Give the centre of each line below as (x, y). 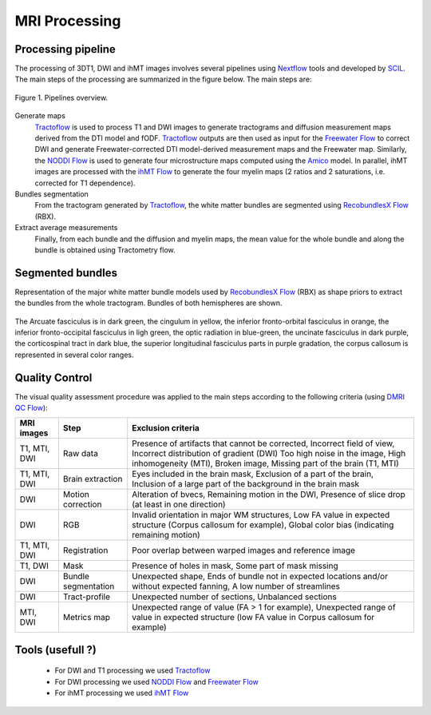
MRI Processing (68, 21)
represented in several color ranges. (74, 355)
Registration (85, 550)
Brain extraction (93, 479)
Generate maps (40, 116)
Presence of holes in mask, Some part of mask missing (235, 566)
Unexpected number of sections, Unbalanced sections (234, 597)
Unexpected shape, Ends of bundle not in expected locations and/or (260, 577)
